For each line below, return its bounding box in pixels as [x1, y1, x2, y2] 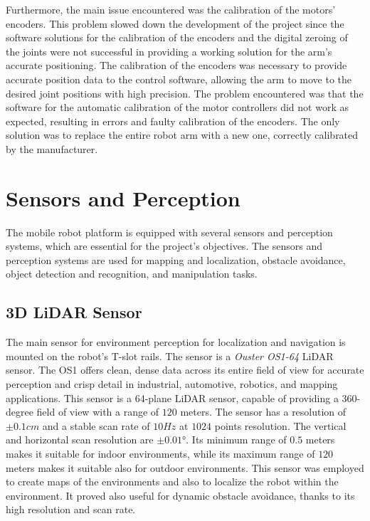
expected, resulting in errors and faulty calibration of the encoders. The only [6, 113, 340, 128]
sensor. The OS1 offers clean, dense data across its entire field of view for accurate [6, 362, 364, 377]
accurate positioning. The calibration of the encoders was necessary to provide [6, 58, 347, 73]
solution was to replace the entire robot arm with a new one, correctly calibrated [6, 127, 359, 142]
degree [6, 404, 33, 419]
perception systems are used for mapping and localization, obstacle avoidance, [6, 252, 346, 267]
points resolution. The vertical [214, 418, 347, 433]
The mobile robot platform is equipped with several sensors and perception [6, 224, 333, 239]
